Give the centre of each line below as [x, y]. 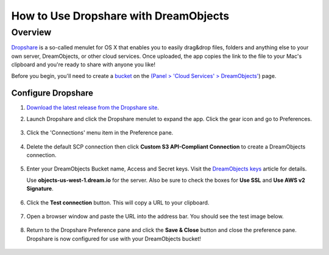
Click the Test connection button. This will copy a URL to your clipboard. [118, 202]
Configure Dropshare [52, 93]
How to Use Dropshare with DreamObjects [120, 16]
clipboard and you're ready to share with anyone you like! [83, 65]
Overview [31, 32]
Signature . [40, 189]
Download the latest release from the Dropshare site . [93, 108]
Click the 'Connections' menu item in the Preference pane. [100, 133]
